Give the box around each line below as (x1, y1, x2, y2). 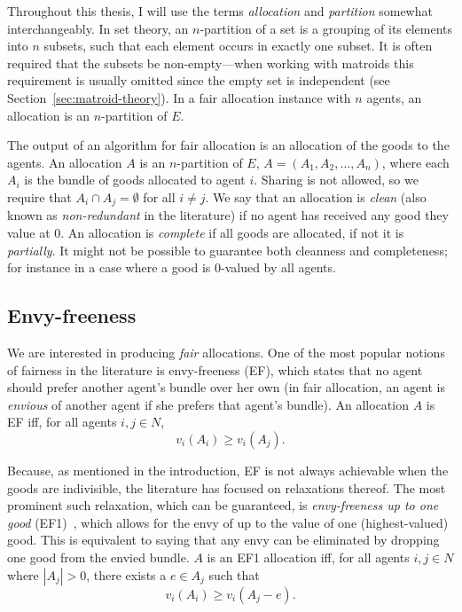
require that (7, 187, 72, 206)
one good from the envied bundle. (7, 547, 190, 566)
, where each (381, 153, 450, 171)
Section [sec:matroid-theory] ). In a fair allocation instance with (7, 88, 351, 106)
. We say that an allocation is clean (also (205, 187, 427, 206)
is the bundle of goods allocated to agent (24, 170, 246, 189)
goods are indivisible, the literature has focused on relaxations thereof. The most (7, 478, 446, 497)
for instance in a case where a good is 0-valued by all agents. (7, 258, 336, 277)
